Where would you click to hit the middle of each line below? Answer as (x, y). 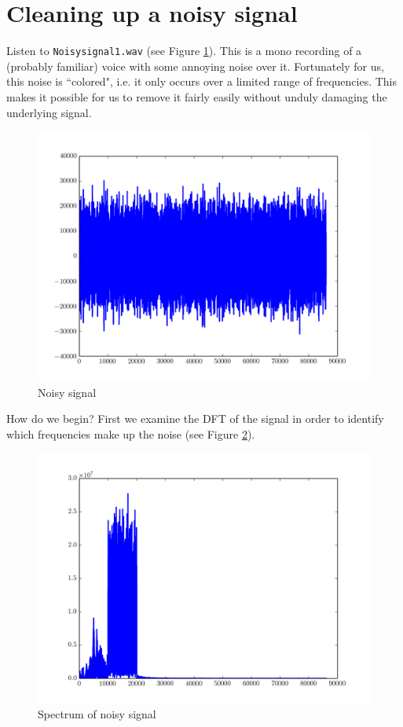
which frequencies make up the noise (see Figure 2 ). (131, 433)
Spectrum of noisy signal (97, 714)
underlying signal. (49, 112)
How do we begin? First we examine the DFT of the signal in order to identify (195, 419)
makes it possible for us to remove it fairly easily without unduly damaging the (197, 96)
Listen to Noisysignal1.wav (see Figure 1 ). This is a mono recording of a (184, 51)
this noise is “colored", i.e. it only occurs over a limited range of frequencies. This (202, 81)
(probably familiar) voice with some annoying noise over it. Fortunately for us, (195, 66)
